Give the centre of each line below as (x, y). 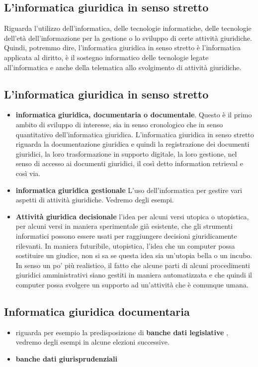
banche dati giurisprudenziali (66, 358)
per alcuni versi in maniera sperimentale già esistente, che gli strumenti (124, 226)
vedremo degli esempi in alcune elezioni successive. (92, 342)
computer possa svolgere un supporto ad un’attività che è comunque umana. (132, 284)
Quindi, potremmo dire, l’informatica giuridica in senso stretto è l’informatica (123, 47)
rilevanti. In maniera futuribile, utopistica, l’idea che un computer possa (125, 245)
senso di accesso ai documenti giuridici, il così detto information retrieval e (129, 163)
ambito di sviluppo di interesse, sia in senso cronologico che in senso (119, 124)
